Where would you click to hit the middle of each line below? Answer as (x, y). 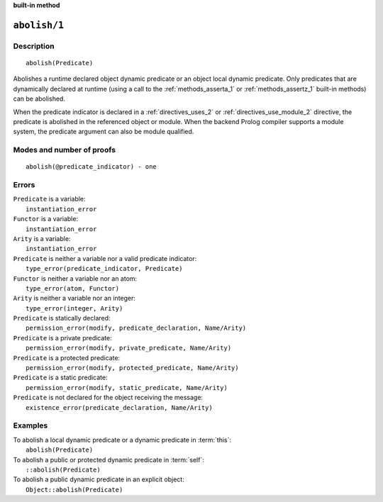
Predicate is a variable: (49, 199)
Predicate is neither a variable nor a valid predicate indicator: (105, 258)
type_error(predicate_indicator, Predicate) (105, 269)
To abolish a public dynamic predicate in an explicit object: (99, 479)
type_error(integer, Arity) (74, 308)
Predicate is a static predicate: (60, 378)
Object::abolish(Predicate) (74, 490)
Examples (30, 425)
